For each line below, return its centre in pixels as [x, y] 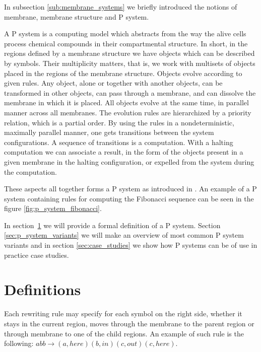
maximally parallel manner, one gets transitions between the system [109, 132]
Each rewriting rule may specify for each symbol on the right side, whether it [123, 313]
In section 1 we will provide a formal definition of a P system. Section [112, 225]
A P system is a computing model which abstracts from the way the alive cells [125, 33]
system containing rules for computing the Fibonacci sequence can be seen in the [129, 198]
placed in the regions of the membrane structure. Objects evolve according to [123, 73]
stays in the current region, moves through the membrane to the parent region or [129, 323]
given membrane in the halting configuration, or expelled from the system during [129, 161]
